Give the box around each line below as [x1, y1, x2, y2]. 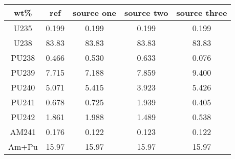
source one [73, 7, 116, 18]
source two [124, 7, 168, 18]
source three [176, 7, 227, 18]
